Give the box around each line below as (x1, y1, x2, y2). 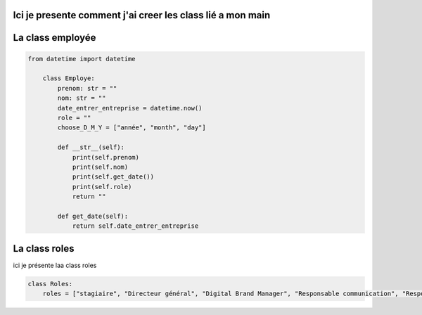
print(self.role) (72, 183, 132, 191)
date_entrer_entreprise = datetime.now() (57, 104, 203, 112)
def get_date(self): (57, 212, 129, 220)
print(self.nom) (72, 162, 129, 171)
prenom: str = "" (57, 84, 117, 92)
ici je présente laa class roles (13, 261, 97, 269)
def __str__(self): (57, 143, 124, 151)
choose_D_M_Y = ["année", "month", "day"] (57, 124, 207, 131)
